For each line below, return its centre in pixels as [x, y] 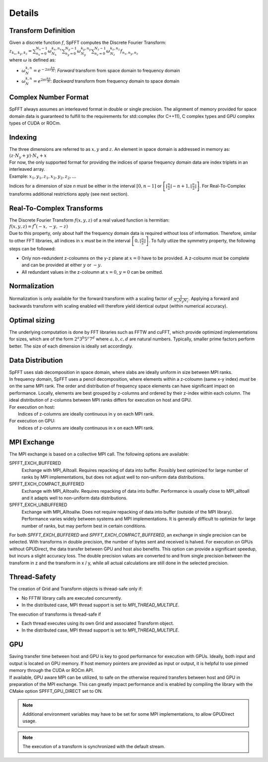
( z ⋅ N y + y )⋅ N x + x [28, 156]
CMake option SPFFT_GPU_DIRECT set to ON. [56, 691]
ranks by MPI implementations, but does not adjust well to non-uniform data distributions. [113, 477]
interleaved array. [27, 169]
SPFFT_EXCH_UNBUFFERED [38, 505]
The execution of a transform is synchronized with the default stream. [94, 747]
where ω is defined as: [33, 60]
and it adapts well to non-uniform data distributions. [74, 498]
